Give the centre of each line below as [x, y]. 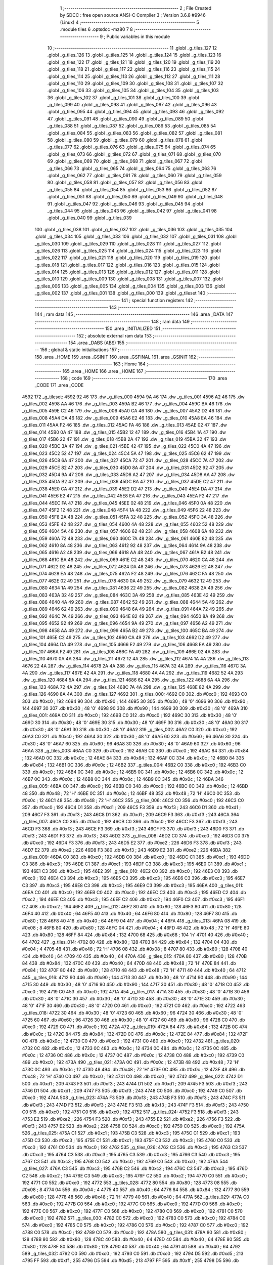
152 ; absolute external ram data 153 [114, 335]
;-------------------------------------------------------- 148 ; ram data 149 [112, 321]
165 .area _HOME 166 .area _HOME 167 [103, 371]
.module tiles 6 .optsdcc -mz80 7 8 [97, 29]
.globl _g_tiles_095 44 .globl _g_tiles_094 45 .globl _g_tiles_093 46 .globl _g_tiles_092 [136, 112]
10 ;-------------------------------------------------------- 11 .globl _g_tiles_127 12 [132, 48]
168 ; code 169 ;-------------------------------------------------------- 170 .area [144, 378]
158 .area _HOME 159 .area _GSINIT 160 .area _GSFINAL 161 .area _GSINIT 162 [116, 357]
